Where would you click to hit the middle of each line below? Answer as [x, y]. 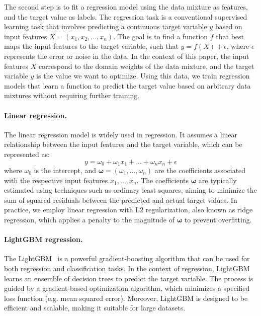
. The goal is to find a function [161, 36]
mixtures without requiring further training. [72, 95]
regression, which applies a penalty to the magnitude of [90, 219]
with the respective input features [56, 180]
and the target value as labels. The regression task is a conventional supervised [126, 16]
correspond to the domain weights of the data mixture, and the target [146, 66]
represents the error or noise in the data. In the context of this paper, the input [127, 56]
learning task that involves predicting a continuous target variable [106, 26]
